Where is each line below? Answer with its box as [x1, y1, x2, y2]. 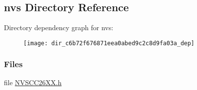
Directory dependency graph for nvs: [4, 22, 114, 33]
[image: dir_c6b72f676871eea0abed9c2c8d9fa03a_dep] [23, 39, 195, 47]
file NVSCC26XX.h [4, 77, 62, 87]
